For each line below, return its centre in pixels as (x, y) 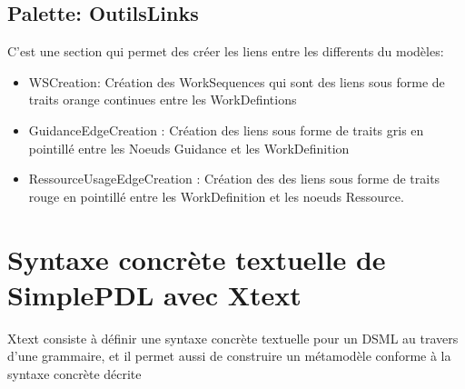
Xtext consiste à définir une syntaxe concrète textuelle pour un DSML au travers (233, 338)
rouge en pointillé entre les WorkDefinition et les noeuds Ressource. (216, 196)
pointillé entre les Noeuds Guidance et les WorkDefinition (189, 148)
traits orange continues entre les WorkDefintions (163, 100)
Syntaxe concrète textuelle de (197, 259)
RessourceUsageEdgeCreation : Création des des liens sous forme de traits (234, 179)
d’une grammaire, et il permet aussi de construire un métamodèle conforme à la (229, 356)
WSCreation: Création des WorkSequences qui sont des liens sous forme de (237, 81)
